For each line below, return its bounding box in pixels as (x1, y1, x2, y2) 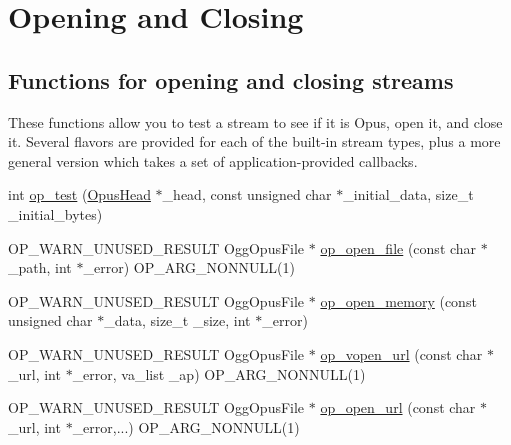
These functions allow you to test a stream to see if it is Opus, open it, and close (8, 111, 503, 132)
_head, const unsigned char (162, 184, 332, 205)
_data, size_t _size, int (104, 310, 251, 331)
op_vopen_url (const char (320, 343, 483, 364)
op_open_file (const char (320, 237, 477, 258)
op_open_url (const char (320, 397, 476, 418)
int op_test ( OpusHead (8, 184, 151, 205)
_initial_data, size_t (343, 184, 474, 205)
